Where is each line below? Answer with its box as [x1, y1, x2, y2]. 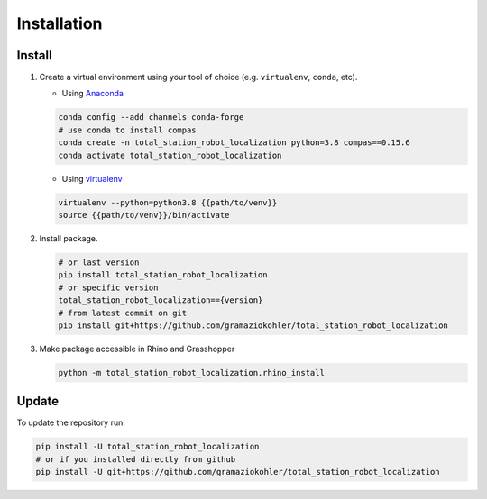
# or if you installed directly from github [35, 454, 236, 464]
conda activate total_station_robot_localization [58, 150, 282, 160]
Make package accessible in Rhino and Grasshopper [39, 343, 235, 354]
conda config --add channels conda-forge [58, 113, 244, 122]
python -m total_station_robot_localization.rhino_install [58, 367, 325, 377]
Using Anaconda [61, 88, 124, 99]
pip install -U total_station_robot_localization [35, 441, 260, 452]
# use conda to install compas [58, 124, 198, 135]
